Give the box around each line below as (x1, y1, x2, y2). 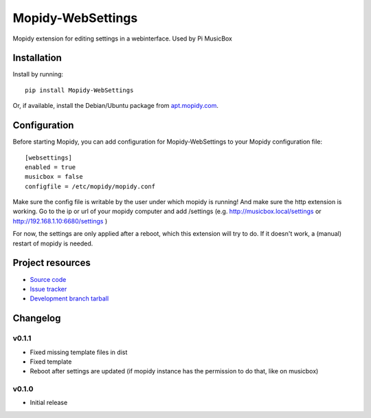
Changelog (12, 313, 61, 324)
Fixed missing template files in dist (30, 348, 128, 356)
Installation (12, 52, 62, 64)
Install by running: (12, 70, 64, 78)
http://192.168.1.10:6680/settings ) (12, 217, 108, 225)
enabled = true (25, 163, 76, 171)
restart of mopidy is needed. (12, 239, 93, 247)
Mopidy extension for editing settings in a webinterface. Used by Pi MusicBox (12, 34, 233, 43)
